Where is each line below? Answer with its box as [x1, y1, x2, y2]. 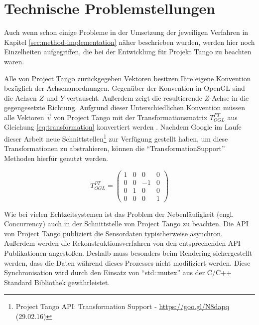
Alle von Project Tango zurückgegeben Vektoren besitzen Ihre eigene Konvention [4, 73, 251, 83]
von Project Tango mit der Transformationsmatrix [53, 112, 208, 122]
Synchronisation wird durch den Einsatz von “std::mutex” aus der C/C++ [4, 267, 232, 278]
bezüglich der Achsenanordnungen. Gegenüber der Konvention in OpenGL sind [4, 83, 245, 93]
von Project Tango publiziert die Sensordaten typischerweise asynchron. [4, 228, 223, 238]
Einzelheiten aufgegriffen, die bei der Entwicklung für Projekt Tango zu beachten [4, 46, 252, 57]
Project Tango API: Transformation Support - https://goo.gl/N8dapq [15, 301, 229, 312]
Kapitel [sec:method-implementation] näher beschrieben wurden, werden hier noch [4, 36, 255, 47]
